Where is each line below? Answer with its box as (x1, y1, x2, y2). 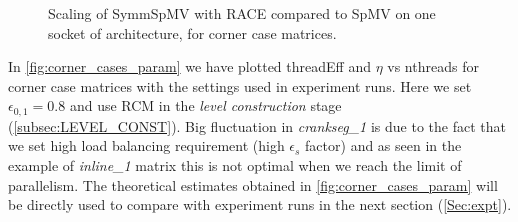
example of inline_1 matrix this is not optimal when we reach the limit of (8, 155, 462, 176)
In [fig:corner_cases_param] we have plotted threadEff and (8, 56, 371, 77)
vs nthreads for (387, 56, 479, 77)
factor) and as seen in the (305, 135, 462, 156)
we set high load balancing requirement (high (8, 135, 285, 156)
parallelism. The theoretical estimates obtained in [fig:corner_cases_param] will (8, 174, 498, 195)
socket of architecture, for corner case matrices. (48, 22, 337, 43)
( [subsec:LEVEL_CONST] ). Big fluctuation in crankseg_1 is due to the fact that (8, 115, 506, 136)
